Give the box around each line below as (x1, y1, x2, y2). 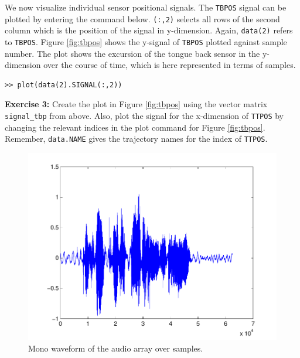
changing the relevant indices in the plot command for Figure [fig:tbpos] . (5, 121, 265, 133)
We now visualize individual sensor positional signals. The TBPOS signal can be (5, 1, 287, 13)
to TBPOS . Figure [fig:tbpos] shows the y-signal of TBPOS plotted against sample (5, 35, 287, 47)
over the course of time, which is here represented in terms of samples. (43, 59, 296, 71)
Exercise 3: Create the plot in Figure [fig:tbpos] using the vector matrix (5, 98, 268, 110)
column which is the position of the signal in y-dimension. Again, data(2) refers (5, 24, 293, 36)
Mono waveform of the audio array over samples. (28, 342, 203, 354)
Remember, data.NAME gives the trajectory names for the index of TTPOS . (5, 132, 268, 145)
